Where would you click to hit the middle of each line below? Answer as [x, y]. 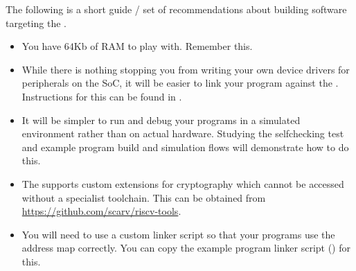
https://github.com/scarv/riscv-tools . [101, 211]
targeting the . [36, 23]
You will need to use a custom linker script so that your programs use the [178, 234]
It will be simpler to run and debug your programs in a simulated [161, 120]
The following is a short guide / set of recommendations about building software [176, 9]
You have [42, 46]
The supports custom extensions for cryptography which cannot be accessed [183, 183]
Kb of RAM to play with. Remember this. [163, 46]
